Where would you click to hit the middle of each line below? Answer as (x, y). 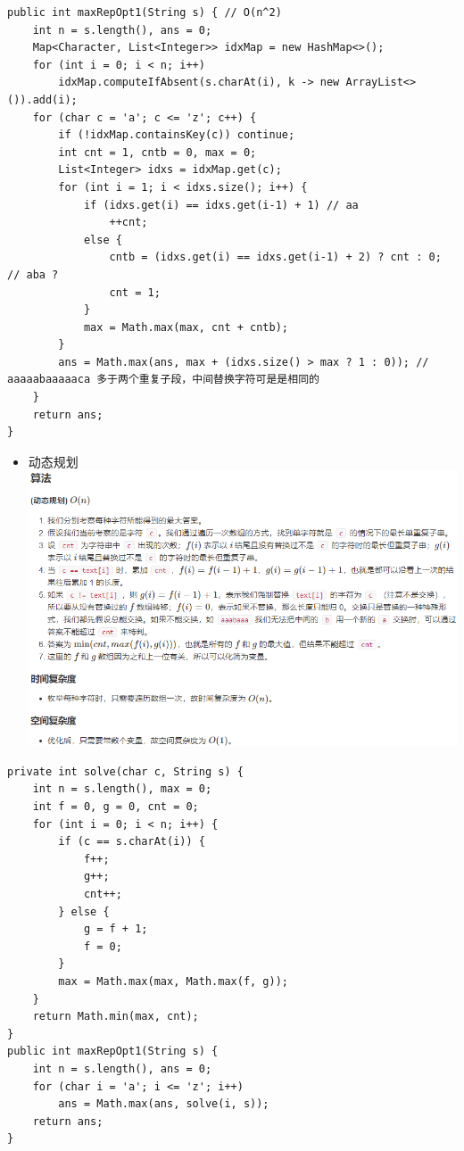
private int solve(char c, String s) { (125, 771)
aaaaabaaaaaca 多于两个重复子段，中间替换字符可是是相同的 (163, 380)
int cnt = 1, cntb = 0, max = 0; (157, 152)
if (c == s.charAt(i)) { (132, 842)
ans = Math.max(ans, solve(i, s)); (164, 1104)
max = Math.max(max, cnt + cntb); (186, 327)
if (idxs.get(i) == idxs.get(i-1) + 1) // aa (221, 205)
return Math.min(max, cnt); (116, 1017)
